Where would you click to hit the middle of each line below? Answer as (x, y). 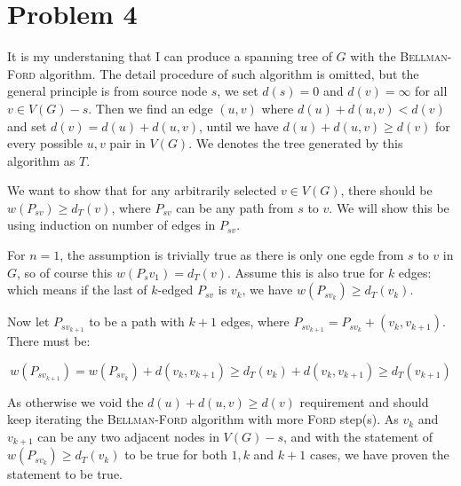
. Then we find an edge (151, 108)
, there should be (386, 190)
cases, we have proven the (379, 455)
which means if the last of (77, 290)
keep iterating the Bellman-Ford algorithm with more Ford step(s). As (203, 419)
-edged (175, 290)
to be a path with (137, 321)
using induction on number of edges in (111, 225)
